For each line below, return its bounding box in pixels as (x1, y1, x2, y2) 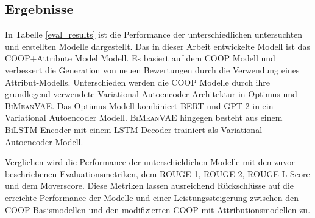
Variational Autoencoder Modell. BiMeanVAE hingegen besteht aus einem (5, 111, 283, 124)
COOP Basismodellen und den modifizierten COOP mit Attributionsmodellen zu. (5, 203, 311, 216)
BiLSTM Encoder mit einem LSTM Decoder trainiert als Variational (5, 123, 263, 135)
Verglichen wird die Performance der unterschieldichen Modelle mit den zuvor (5, 155, 295, 168)
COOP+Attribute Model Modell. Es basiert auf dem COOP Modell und (5, 52, 275, 64)
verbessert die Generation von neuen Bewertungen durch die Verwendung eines (5, 63, 300, 76)
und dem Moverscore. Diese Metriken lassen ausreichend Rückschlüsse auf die (5, 179, 294, 192)
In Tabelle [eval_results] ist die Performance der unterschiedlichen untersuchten (5, 28, 303, 41)
